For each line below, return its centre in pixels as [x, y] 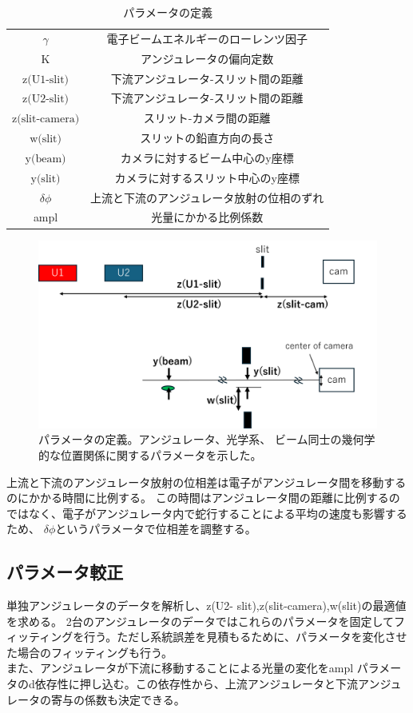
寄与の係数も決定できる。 [118, 699]
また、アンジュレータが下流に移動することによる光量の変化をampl [180, 668]
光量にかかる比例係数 [207, 217]
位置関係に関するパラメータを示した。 [161, 454]
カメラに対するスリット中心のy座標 [207, 177]
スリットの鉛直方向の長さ [207, 138]
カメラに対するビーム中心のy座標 [207, 157]
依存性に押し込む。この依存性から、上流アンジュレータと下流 [196, 684]
